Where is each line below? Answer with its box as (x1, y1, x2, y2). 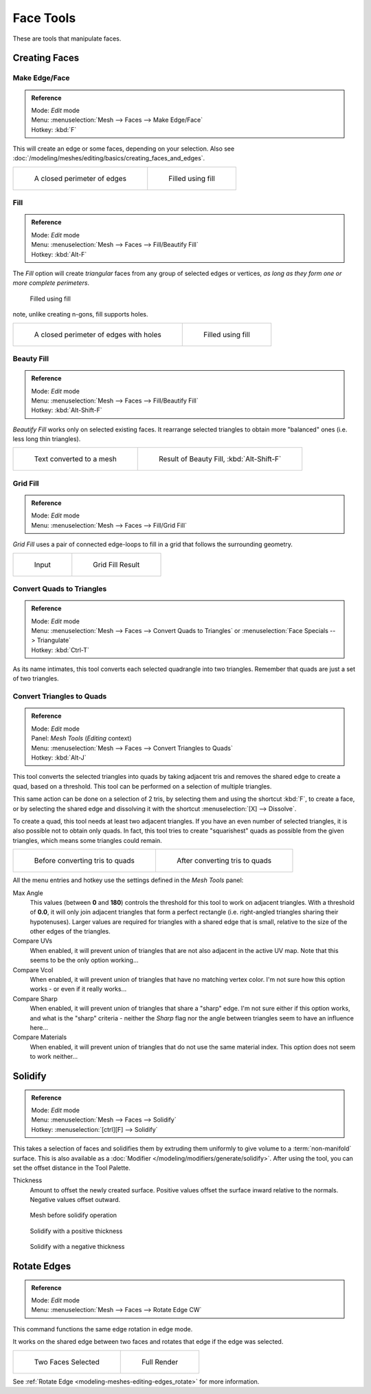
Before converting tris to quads (34, 856, 135, 866)
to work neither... (30, 1053, 78, 1061)
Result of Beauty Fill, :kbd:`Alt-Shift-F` (158, 454, 282, 464)
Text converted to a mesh (34, 454, 117, 464)
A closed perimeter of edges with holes (34, 330, 161, 339)
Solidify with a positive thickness (30, 1227, 123, 1235)
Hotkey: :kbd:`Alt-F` (31, 250, 87, 258)
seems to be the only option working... (30, 956, 139, 965)
